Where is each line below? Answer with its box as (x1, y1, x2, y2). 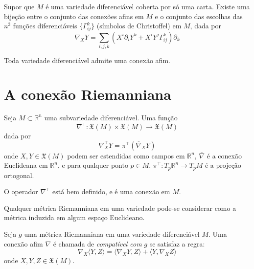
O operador (4, 186, 38, 197)
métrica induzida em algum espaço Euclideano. (4, 212, 145, 223)
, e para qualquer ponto (57, 160, 128, 170)
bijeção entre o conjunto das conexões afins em (4, 11, 144, 21)
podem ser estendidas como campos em (67, 150, 185, 160)
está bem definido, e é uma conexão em (52, 186, 170, 197)
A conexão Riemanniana (4, 84, 171, 104)
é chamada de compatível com (53, 238, 142, 248)
